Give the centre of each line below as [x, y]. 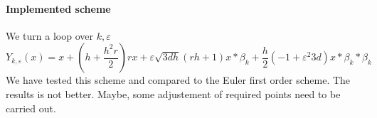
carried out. [31, 108]
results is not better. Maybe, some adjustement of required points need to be [173, 93]
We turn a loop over [49, 35]
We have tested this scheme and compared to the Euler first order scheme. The [178, 80]
